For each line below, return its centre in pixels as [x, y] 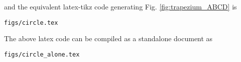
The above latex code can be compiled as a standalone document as [108, 38]
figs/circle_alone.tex [42, 54]
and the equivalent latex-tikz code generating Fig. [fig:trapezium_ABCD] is [120, 6]
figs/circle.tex [31, 23]
